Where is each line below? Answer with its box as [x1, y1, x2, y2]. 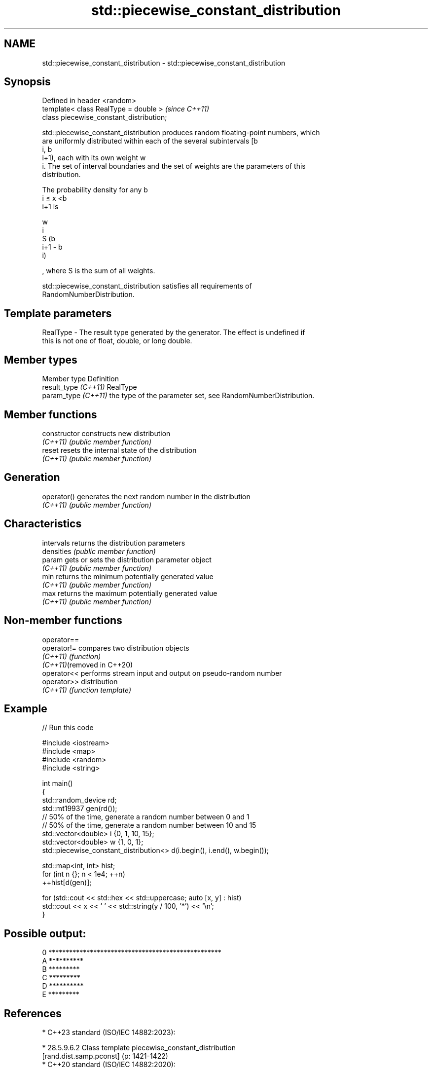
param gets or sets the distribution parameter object [42, 555, 212, 564]
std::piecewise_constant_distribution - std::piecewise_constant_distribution [42, 58, 286, 67]
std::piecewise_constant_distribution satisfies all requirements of [42, 282, 252, 291]
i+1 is [42, 202, 59, 211]
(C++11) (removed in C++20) [42, 660, 133, 669]
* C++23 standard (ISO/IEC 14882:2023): [42, 1028, 176, 1037]
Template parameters [4, 307, 112, 320]
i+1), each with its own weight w [42, 153, 146, 162]
